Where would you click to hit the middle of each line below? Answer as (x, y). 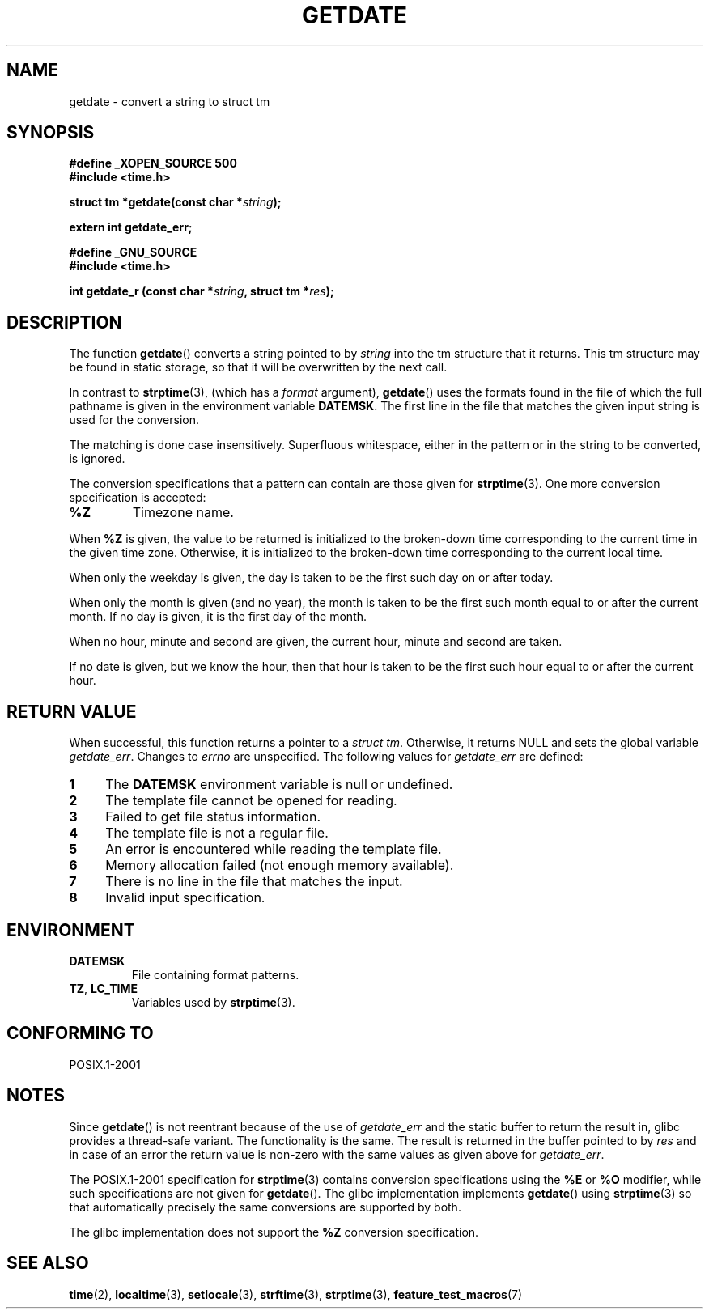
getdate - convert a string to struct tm (170, 101)
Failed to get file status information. (213, 817)
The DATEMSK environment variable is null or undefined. (279, 785)
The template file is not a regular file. (217, 833)
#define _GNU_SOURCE (133, 252)
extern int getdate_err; (131, 227)
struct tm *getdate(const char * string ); (175, 202)
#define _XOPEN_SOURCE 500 (153, 163)
